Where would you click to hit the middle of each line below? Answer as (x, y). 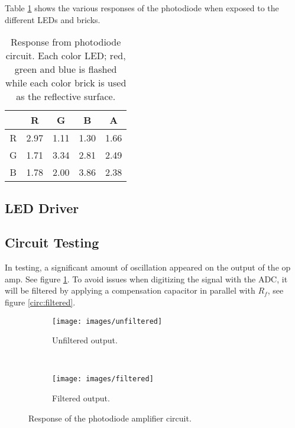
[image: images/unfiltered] (107, 321)
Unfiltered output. (85, 340)
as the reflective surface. (66, 96)
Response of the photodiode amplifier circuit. (110, 418)
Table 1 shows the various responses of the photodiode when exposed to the (142, 8)
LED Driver (42, 207)
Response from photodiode (66, 42)
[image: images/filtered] (103, 379)
